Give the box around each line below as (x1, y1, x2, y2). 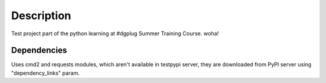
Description (11, 9, 72, 22)
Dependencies (11, 45, 68, 56)
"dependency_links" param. (11, 69, 80, 76)
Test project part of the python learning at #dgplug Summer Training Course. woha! (11, 30, 219, 37)
